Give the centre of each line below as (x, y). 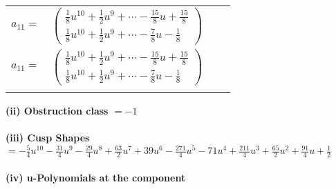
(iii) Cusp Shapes (48, 138)
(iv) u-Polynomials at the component (96, 177)
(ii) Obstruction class (57, 110)
